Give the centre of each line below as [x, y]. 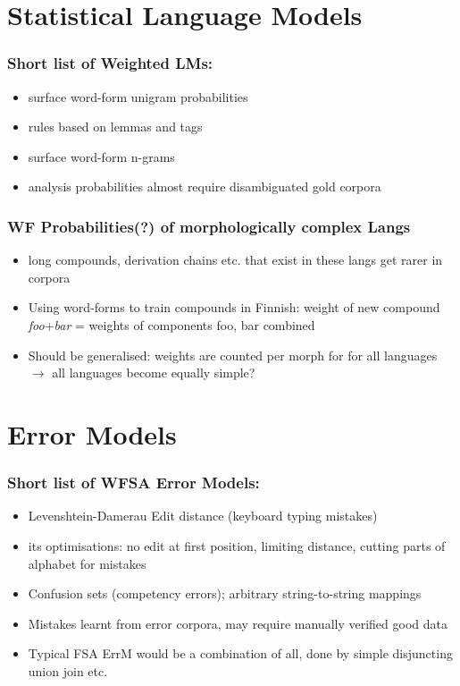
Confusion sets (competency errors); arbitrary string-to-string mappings [225, 593]
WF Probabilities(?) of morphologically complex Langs [209, 226]
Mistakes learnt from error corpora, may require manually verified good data [238, 623]
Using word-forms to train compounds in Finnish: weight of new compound [234, 307]
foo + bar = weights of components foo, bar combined [171, 324]
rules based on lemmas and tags [115, 127]
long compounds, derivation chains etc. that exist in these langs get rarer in [235, 260]
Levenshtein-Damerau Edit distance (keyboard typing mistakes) [203, 516]
